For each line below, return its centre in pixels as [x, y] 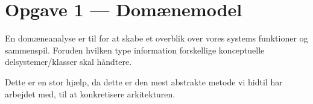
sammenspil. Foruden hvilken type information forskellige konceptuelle [135, 50]
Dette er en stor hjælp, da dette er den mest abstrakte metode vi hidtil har [144, 81]
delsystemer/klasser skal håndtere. [68, 62]
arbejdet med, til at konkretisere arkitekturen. [90, 93]
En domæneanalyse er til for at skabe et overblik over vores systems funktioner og [156, 38]
